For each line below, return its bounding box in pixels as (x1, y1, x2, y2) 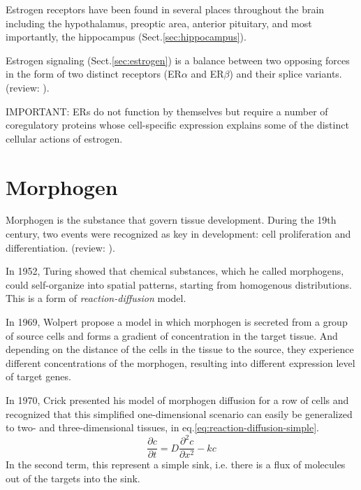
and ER (191, 66, 224, 81)
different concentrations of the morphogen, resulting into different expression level (6, 355, 355, 370)
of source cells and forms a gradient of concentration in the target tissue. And (6, 328, 338, 343)
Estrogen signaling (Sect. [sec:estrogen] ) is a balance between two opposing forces (6, 52, 350, 67)
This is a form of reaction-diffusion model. (6, 291, 186, 305)
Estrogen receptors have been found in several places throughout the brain (6, 2, 325, 16)
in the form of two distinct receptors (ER (6, 66, 182, 81)
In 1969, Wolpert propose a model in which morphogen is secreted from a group (6, 315, 348, 329)
